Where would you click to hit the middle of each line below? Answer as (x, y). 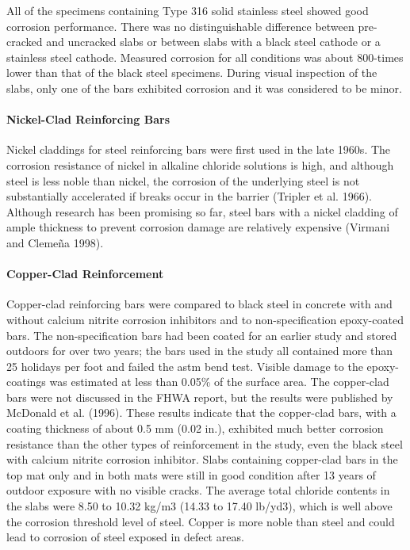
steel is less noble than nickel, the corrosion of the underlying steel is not (183, 180)
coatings (26, 382)
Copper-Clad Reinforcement (85, 274)
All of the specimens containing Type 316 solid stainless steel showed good (188, 10)
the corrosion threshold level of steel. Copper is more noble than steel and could (201, 521)
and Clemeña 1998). (55, 242)
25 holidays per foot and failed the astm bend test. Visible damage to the (185, 366)
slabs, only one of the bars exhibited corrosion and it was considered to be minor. (204, 88)
